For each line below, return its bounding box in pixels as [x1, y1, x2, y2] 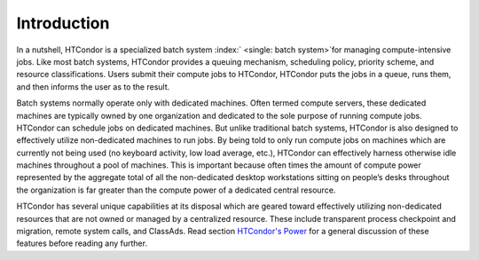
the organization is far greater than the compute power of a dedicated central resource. [16, 185, 336, 195]
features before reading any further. [16, 238, 148, 248]
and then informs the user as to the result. [16, 81, 170, 92]
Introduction [16, 13, 110, 33]
